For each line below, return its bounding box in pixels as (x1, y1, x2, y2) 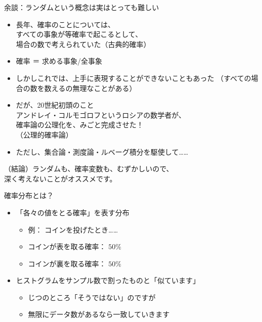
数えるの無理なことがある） (44, 82, 137, 93)
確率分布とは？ (4, 190, 54, 201)
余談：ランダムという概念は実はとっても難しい (4, 2, 159, 12)
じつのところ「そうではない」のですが (28, 292, 156, 302)
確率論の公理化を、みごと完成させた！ (16, 119, 144, 130)
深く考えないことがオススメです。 (4, 173, 117, 183)
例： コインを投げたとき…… (28, 224, 118, 235)
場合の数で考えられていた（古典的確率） (16, 38, 151, 49)
